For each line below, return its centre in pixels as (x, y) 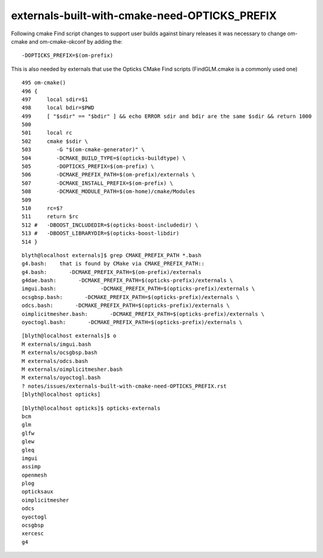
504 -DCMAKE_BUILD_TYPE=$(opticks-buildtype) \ (104, 158)
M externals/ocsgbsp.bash (60, 353)
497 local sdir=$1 (55, 99)
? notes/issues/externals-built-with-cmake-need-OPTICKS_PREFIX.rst (124, 386)
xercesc (33, 533)
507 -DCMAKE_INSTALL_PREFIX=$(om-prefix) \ (97, 183)
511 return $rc (50, 217)
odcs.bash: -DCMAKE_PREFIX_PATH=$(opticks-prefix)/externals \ (126, 306)
